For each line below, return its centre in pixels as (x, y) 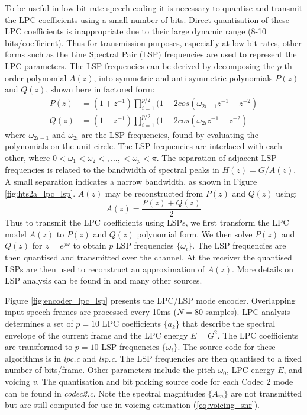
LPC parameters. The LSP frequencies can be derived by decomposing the (140, 65)
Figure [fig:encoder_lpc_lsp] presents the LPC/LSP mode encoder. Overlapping (150, 300)
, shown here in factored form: (100, 89)
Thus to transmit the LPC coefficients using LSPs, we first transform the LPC (147, 222)
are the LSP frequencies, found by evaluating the (170, 134)
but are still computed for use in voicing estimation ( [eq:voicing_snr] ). (132, 405)
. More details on (263, 268)
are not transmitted (266, 393)
